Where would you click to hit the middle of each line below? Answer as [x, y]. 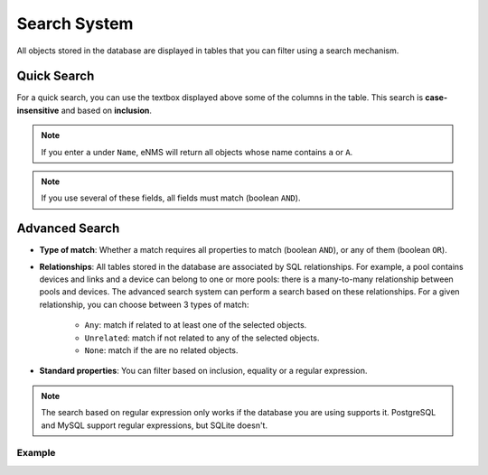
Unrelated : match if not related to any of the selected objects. [202, 338]
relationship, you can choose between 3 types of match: [144, 304]
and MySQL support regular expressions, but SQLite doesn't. [155, 425]
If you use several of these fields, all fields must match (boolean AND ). [171, 198]
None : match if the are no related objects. [161, 350]
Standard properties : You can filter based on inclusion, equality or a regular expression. [203, 371]
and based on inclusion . [107, 110]
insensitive [38, 110]
